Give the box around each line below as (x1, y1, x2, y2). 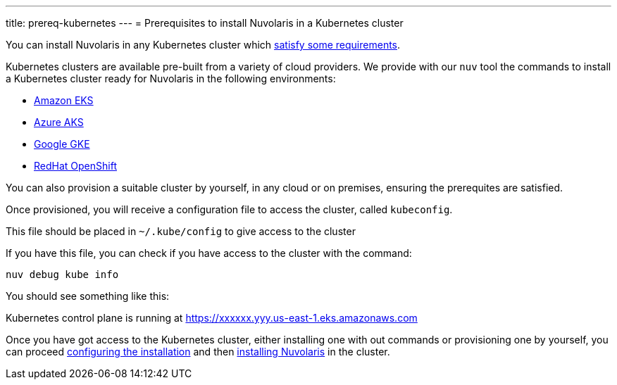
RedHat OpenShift (34, 160, 117, 172)
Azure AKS (34, 116, 84, 128)
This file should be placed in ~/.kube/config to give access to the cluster (6, 225, 356, 237)
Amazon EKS (34, 94, 94, 106)
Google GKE (34, 138, 90, 150)
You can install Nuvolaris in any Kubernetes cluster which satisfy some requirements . (6, 39, 401, 51)
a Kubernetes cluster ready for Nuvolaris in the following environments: (6, 72, 336, 84)
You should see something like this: (6, 290, 170, 302)
